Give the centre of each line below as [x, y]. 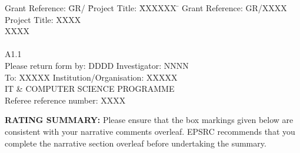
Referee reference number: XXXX [65, 100]
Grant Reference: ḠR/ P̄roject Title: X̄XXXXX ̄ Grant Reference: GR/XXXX [146, 8]
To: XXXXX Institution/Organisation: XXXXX [91, 77]
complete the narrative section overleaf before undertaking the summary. [136, 143]
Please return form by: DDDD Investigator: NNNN [97, 65]
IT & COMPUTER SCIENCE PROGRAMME [90, 89]
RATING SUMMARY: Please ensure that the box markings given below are [149, 120]
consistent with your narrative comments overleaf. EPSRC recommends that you [150, 131]
